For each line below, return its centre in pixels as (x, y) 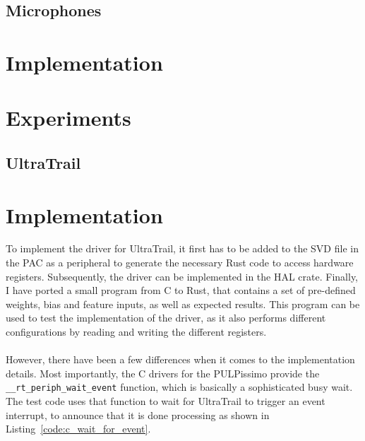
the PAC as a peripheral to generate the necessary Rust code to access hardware (180, 263)
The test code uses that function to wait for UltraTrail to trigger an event (166, 401)
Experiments (68, 118)
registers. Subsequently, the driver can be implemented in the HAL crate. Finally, (182, 276)
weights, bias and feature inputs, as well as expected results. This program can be (183, 304)
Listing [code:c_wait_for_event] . (78, 429)
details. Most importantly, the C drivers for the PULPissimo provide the (163, 373)
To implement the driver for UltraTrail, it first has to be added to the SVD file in (182, 248)
